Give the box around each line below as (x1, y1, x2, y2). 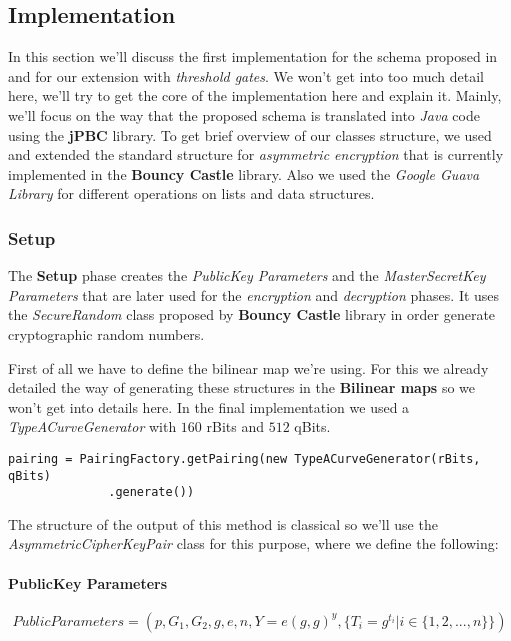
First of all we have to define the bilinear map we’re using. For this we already (8, 357, 489, 378)
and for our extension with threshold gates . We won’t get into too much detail (8, 65, 484, 86)
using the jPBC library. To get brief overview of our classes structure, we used (8, 124, 492, 145)
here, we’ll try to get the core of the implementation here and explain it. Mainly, (8, 85, 502, 106)
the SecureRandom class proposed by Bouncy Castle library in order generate (8, 304, 496, 325)
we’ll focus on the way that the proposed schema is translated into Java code (8, 104, 480, 125)
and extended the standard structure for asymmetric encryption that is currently (8, 144, 504, 165)
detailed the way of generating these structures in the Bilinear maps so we (8, 377, 475, 398)
